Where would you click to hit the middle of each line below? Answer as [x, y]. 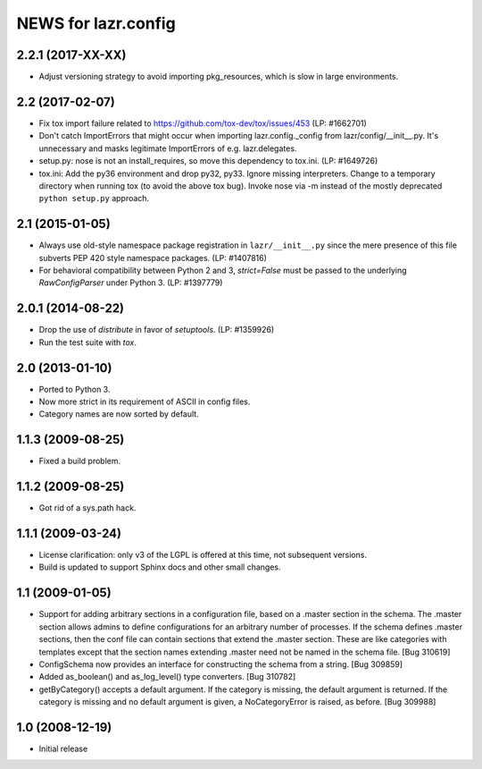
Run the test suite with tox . [88, 342]
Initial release [63, 749]
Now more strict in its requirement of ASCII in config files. [145, 401]
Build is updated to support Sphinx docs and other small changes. [160, 567]
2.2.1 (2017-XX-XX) [71, 55]
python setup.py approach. [94, 199]
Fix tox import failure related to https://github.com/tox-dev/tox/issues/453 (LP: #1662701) [203, 123]
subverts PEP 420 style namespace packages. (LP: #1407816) [153, 258]
